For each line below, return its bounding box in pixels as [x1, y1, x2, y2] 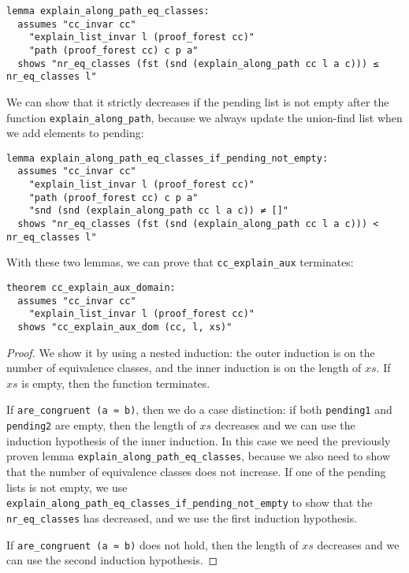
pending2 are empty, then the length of [6, 417, 196, 433]
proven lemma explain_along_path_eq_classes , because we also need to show [6, 448, 391, 464]
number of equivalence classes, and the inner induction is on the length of [6, 359, 362, 376]
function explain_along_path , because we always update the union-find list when [6, 109, 403, 125]
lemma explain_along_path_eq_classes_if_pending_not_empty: [6, 152, 329, 164]
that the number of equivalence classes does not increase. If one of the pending [6, 463, 386, 479]
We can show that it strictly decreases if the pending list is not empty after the [6, 93, 389, 110]
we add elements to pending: [6, 125, 144, 141]
